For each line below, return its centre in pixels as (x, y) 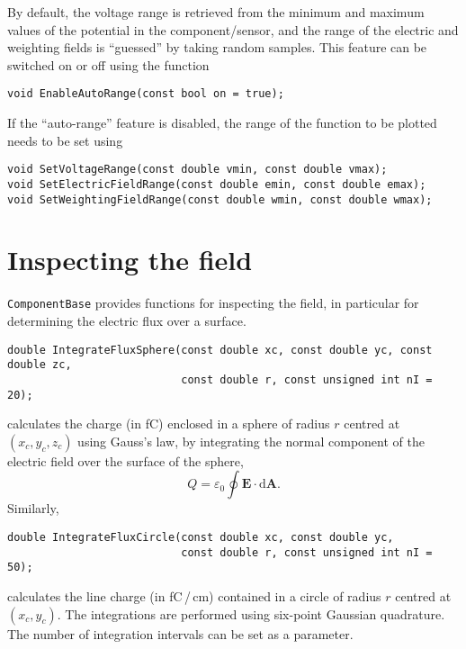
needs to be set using (65, 140)
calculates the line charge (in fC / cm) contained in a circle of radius (194, 595)
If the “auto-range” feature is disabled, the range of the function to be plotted (222, 123)
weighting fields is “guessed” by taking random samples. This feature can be (217, 47)
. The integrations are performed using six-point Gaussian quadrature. (251, 613)
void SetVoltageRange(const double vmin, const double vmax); (197, 170)
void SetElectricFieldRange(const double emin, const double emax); (217, 184)
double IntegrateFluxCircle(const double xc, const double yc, (201, 537)
